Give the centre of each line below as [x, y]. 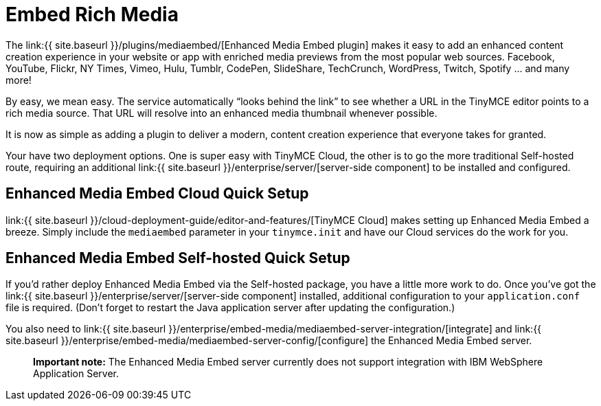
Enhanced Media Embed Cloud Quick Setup [157, 194]
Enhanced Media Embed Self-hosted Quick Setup [178, 258]
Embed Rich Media [92, 14]
